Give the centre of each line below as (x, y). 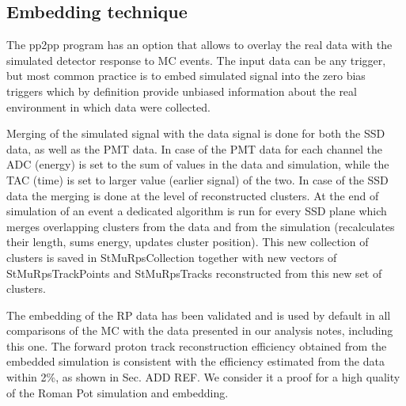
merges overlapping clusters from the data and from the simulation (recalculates (201, 226)
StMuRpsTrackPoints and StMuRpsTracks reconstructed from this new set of (194, 273)
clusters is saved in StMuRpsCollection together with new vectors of (172, 257)
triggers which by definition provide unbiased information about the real (182, 91)
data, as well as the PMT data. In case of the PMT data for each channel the (195, 148)
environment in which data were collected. (108, 106)
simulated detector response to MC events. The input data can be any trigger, (196, 60)
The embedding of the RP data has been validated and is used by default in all (199, 315)
